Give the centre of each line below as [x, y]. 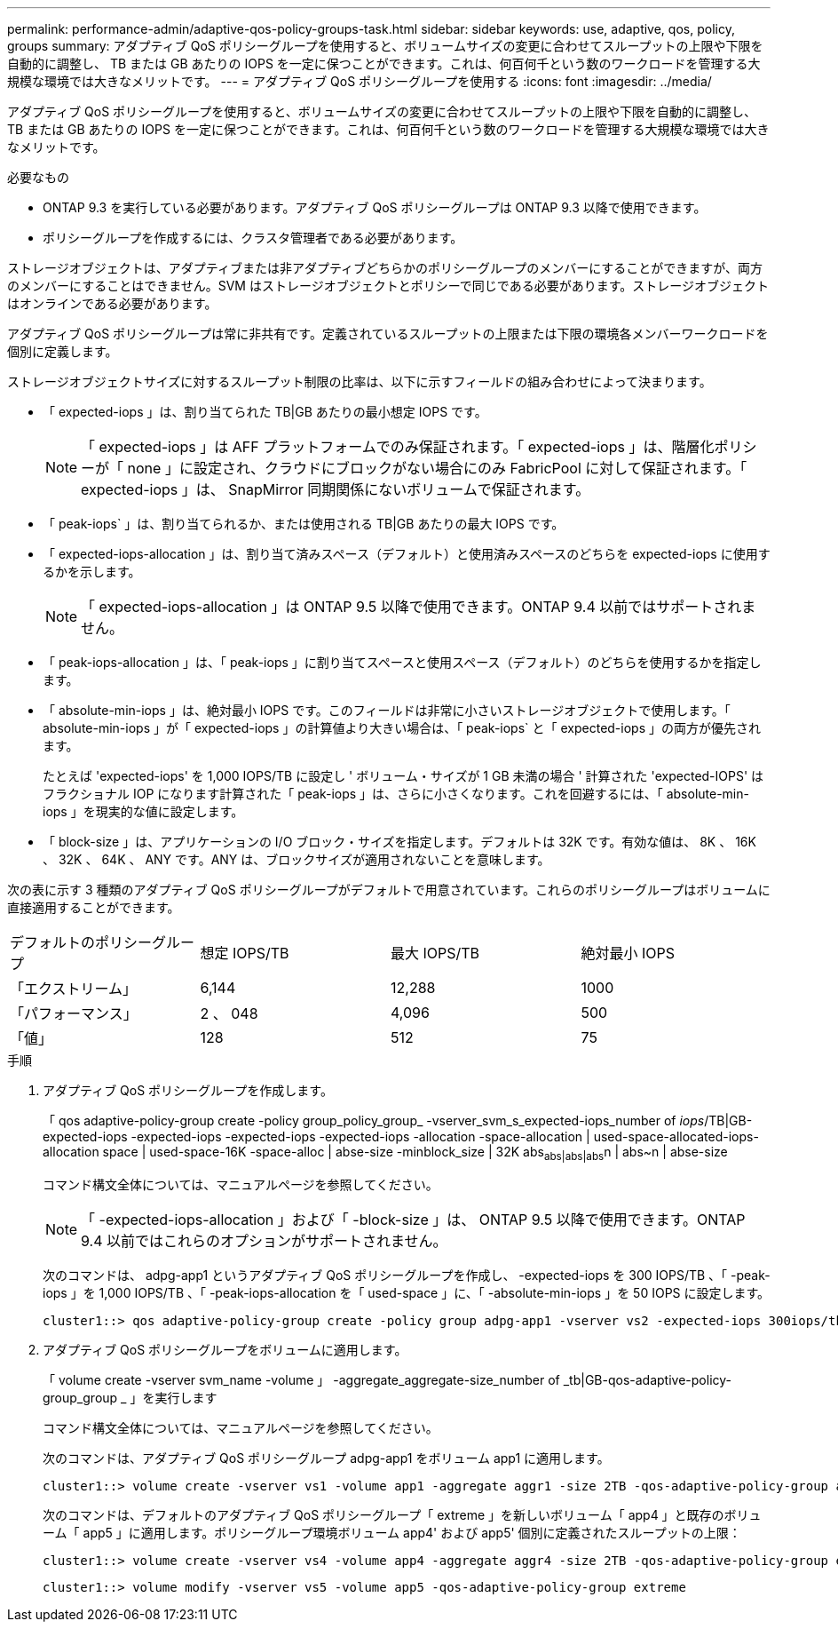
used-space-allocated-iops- [676, 1136]
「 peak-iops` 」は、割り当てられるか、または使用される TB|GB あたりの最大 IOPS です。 [304, 524]
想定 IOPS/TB [245, 953]
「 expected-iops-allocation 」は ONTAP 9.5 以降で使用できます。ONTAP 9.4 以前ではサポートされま [419, 607]
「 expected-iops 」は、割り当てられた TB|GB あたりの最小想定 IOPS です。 [265, 412]
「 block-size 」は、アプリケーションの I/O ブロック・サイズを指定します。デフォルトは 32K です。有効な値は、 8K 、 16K [399, 842]
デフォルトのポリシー [81, 942]
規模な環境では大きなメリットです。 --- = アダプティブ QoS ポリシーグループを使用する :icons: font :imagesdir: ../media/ [360, 81]
